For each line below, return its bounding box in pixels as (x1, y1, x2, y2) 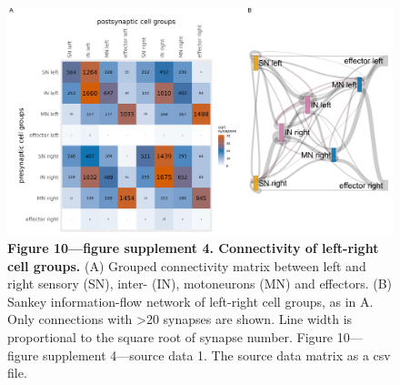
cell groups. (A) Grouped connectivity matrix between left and (7, 256, 366, 275)
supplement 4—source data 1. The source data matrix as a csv (42, 345, 391, 364)
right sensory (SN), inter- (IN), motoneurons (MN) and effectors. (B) (7, 274, 393, 293)
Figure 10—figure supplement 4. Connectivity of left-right (7, 238, 379, 258)
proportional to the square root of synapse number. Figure (7, 328, 334, 347)
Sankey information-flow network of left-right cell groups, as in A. (7, 291, 374, 310)
